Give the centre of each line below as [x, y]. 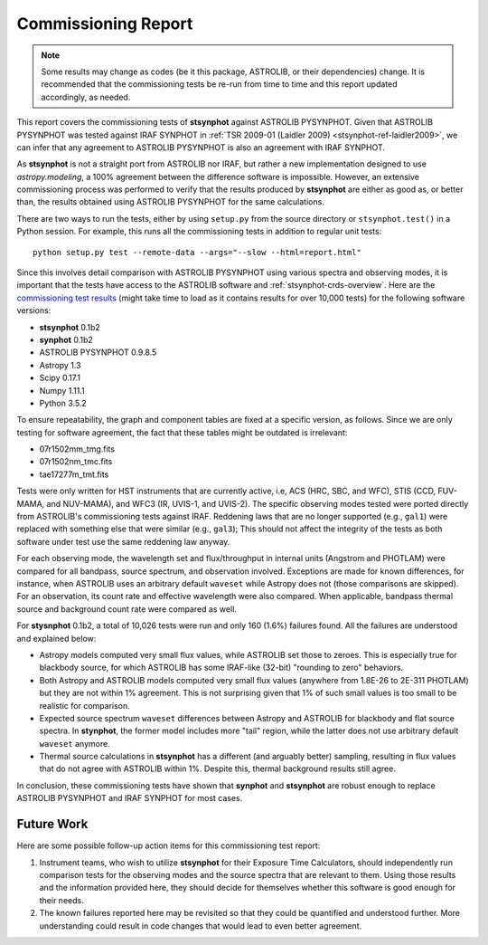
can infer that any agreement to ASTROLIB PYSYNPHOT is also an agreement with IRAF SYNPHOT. [201, 147]
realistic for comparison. [84, 705]
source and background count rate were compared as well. [127, 609]
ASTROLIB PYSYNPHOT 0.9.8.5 [98, 352]
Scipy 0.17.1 [60, 378]
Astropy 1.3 [60, 365]
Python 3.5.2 [63, 403]
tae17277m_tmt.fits [74, 474]
